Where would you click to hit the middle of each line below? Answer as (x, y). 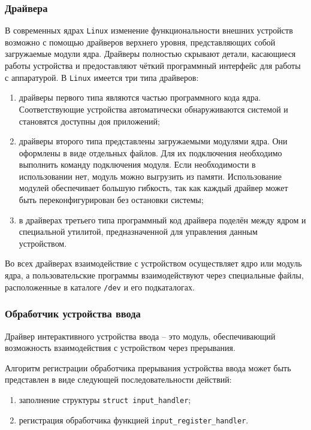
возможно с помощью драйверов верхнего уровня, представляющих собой (140, 42)
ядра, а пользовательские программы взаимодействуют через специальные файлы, (154, 275)
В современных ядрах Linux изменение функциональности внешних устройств (149, 30)
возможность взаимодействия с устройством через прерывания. (120, 348)
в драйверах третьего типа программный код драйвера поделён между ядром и (162, 219)
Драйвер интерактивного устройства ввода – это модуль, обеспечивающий (140, 336)
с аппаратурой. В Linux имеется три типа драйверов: (102, 77)
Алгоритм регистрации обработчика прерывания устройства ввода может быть (148, 367)
